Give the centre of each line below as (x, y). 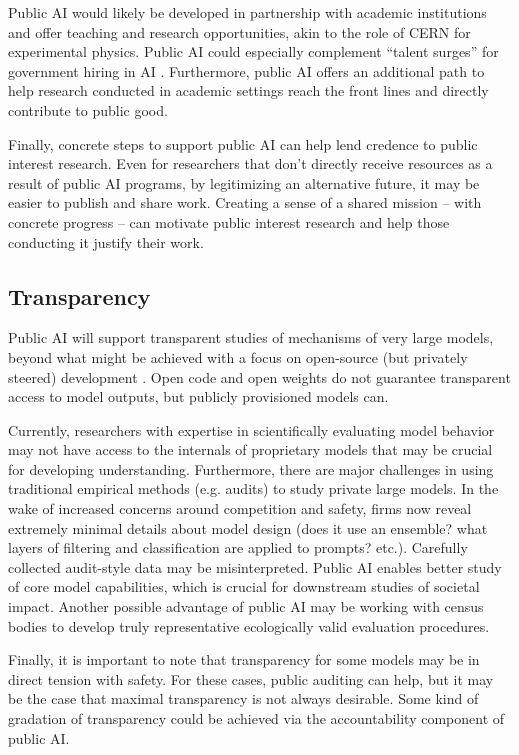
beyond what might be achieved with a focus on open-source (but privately (238, 356)
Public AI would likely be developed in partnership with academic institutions (247, 12)
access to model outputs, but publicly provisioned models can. (198, 396)
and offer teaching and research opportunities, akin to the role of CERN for (239, 31)
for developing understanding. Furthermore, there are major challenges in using (251, 468)
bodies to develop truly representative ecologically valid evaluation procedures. (249, 625)
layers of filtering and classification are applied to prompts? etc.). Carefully (238, 547)
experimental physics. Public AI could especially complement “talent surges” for (253, 51)
